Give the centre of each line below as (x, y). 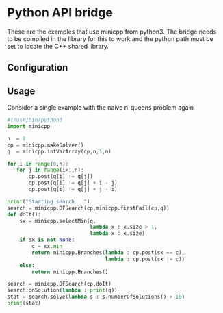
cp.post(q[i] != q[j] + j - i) (73, 190)
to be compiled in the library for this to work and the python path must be (110, 38)
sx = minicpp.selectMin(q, (58, 221)
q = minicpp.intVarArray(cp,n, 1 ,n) (59, 151)
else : (27, 265)
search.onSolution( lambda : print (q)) (62, 290)
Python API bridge (60, 13)
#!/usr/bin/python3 (35, 120)
